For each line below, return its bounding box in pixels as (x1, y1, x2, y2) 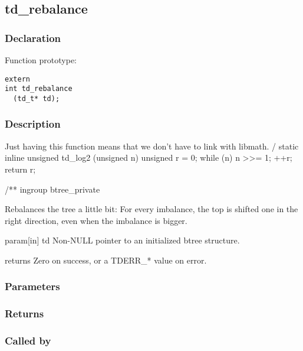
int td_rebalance (5, 84, 73, 93)
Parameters (5, 279, 60, 294)
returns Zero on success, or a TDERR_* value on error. (5, 253, 207, 266)
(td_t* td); (13, 94, 60, 103)
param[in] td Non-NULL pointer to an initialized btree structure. (5, 234, 240, 246)
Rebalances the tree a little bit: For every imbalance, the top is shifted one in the (5, 203, 298, 215)
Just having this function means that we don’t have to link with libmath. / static (5, 139, 299, 152)
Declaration (5, 30, 61, 45)
